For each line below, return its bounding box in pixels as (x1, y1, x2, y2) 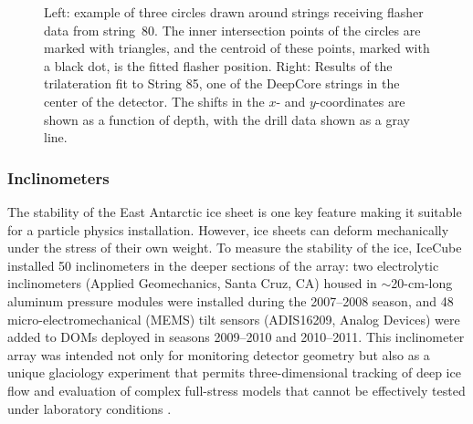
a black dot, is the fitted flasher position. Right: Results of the (44, 56, 393, 75)
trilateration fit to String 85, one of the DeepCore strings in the (44, 74, 400, 93)
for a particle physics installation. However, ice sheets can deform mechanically (7, 220, 449, 239)
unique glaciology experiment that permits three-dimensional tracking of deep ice (7, 363, 461, 382)
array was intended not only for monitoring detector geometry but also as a (7, 345, 430, 364)
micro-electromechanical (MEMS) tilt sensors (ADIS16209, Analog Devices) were (7, 309, 460, 328)
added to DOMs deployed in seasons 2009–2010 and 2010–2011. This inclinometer (7, 327, 465, 346)
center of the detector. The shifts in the (44, 91, 265, 110)
